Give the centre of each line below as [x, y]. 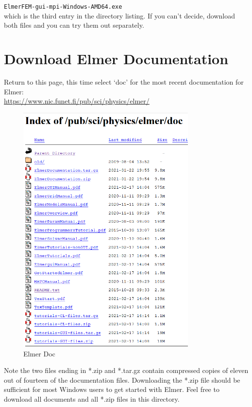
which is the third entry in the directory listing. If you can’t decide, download [119, 15]
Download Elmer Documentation [116, 59]
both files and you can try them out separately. [74, 25]
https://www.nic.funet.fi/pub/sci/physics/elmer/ [77, 101]
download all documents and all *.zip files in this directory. [92, 398]
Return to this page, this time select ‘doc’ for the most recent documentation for [124, 81]
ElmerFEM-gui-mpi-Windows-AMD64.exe [63, 7]
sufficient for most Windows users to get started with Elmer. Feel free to [112, 389]
